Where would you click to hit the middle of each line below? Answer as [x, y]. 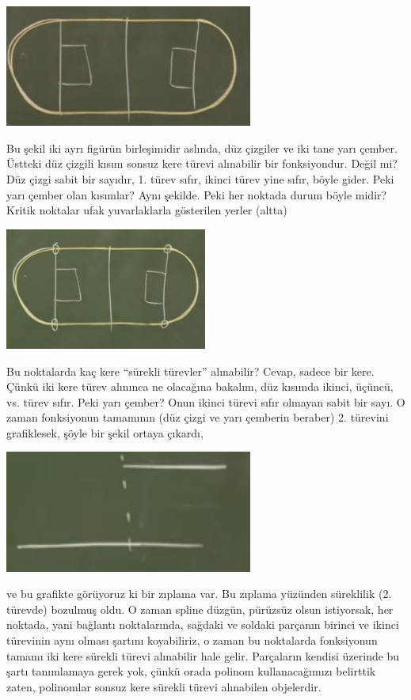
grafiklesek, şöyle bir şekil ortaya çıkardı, [105, 432]
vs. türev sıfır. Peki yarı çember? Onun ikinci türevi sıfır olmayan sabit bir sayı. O [206, 401]
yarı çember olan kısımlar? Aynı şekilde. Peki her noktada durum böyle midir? [197, 194]
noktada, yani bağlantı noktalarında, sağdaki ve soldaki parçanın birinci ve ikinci [203, 624]
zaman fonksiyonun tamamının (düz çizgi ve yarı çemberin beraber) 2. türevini [198, 417]
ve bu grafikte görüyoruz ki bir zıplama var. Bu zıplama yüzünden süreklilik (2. [199, 594]
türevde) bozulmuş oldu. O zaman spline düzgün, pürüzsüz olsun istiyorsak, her [200, 609]
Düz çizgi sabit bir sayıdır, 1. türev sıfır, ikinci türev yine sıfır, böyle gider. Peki [200, 178]
